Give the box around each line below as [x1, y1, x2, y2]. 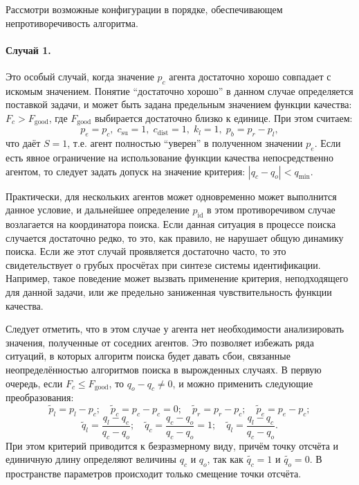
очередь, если [6, 376, 63, 390]
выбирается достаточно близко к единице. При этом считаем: [94, 110, 353, 125]
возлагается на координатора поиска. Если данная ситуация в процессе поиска [6, 217, 336, 231]
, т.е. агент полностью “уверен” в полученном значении [67, 136, 303, 150]
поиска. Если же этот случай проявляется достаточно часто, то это [6, 244, 286, 258]
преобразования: [6, 390, 74, 405]
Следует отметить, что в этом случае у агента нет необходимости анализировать [6, 321, 344, 336]
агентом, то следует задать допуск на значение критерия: [6, 164, 246, 178]
